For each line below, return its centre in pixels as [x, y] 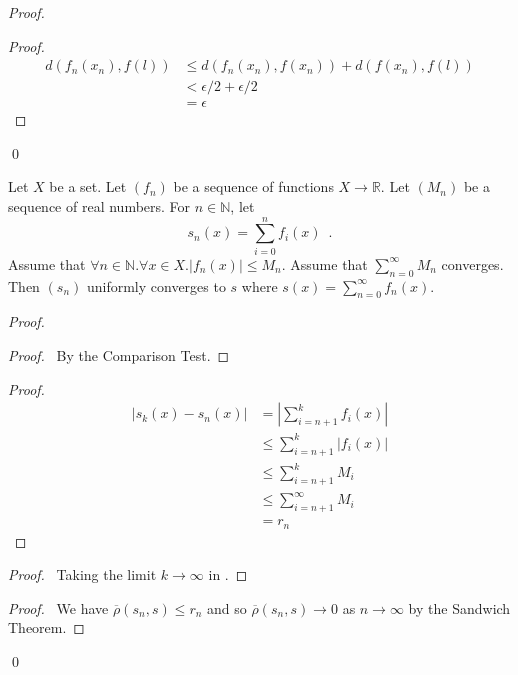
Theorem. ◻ [46, 627]
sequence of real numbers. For [99, 206]
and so [227, 607]
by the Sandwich [459, 607]
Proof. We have [58, 607]
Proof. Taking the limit [82, 574]
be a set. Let [88, 186]
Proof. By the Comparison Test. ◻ [119, 354]
